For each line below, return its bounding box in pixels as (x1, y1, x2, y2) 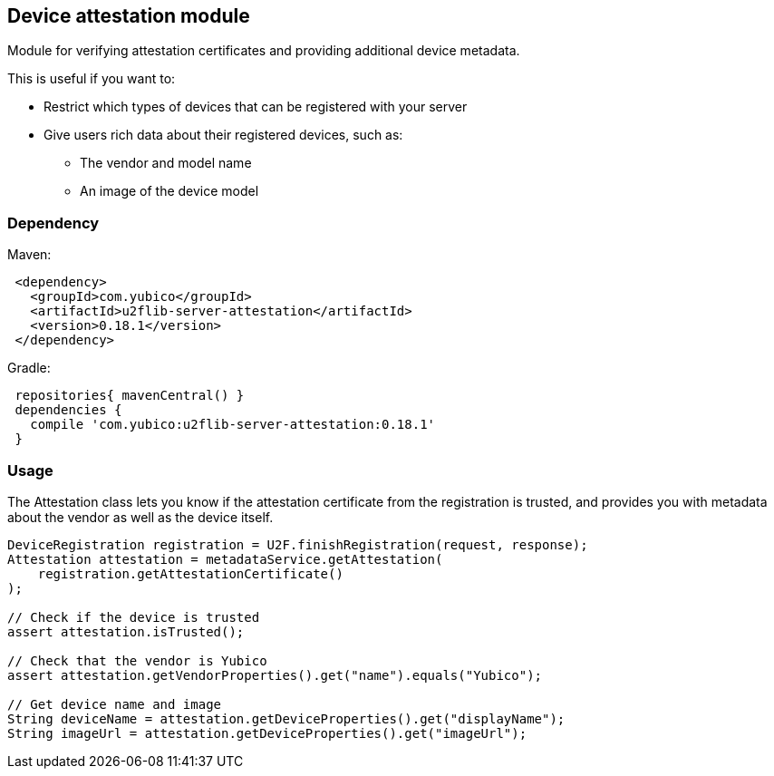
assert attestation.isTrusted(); (7, 624, 245, 639)
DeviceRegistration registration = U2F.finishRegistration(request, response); (7, 537, 588, 552)
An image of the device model (80, 183, 259, 199)
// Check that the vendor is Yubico (7, 653, 267, 668)
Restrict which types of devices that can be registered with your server (44, 99, 468, 115)
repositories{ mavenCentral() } (15, 388, 245, 403)
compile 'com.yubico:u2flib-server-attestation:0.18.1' (30, 417, 436, 432)
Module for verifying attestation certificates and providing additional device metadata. (7, 43, 520, 59)
